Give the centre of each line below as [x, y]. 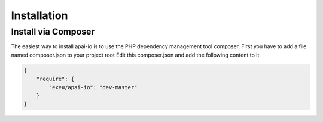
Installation [39, 15]
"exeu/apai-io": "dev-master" [93, 87]
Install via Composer [53, 32]
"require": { [55, 79]
